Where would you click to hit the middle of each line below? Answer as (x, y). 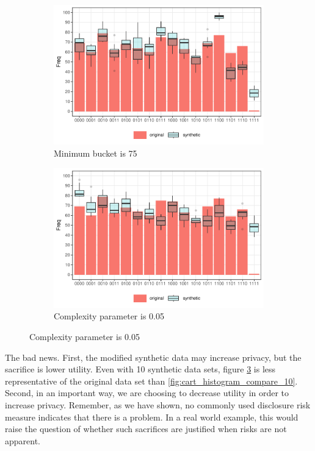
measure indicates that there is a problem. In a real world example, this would (152, 417)
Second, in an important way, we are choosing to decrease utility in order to (147, 393)
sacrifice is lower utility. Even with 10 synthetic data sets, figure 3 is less (140, 369)
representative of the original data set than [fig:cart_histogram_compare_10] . (151, 381)
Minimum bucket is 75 (96, 153)
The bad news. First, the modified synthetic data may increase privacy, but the (153, 357)
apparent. (23, 440)
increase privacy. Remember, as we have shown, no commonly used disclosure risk (158, 405)
